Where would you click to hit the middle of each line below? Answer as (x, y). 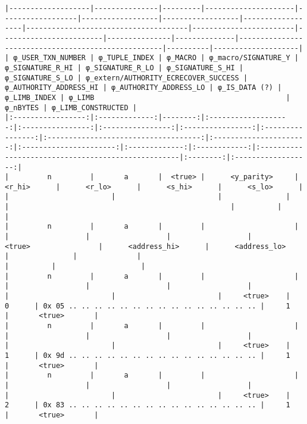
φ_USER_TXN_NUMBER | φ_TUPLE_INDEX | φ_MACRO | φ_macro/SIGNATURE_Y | (156, 58)
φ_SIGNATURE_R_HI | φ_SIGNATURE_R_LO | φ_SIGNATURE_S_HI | (124, 68)
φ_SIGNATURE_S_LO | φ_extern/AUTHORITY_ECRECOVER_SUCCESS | (126, 78)
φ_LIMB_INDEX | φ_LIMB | (148, 97)
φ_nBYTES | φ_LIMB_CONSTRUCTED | (71, 107)
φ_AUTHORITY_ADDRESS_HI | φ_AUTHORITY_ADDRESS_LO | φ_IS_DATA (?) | (143, 88)
